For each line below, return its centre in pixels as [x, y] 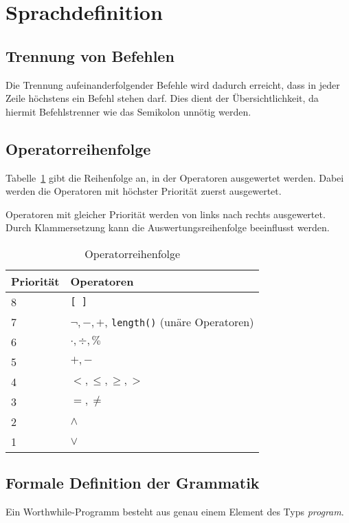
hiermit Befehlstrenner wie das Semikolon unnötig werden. [128, 111]
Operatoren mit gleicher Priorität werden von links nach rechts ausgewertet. [166, 214]
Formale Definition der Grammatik [133, 483]
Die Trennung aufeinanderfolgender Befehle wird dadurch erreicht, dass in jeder [173, 84]
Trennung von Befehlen [90, 55]
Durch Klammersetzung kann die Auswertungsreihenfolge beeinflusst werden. [168, 227]
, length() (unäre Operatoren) [179, 321]
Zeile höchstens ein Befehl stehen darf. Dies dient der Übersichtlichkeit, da [162, 98]
